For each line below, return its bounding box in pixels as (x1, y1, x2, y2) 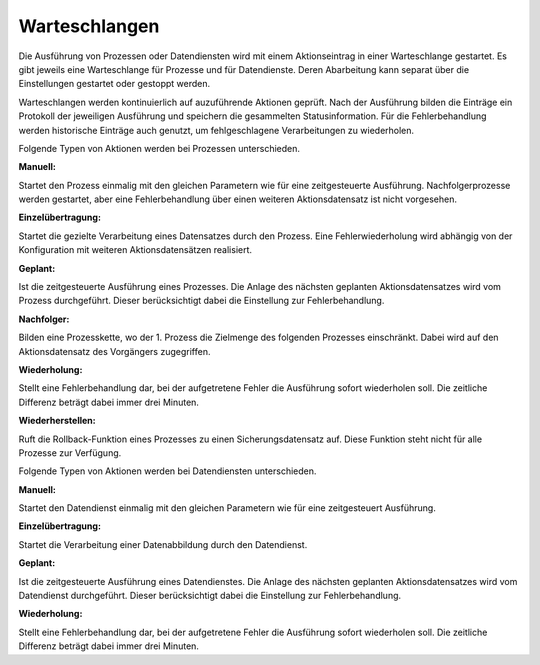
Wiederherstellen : (18, 415, 97, 427)
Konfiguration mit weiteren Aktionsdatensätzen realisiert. (18, 244, 253, 256)
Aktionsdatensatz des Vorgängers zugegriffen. (18, 345, 211, 357)
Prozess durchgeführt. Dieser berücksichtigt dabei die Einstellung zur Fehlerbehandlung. (18, 295, 385, 307)
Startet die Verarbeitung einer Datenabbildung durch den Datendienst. (18, 538, 308, 550)
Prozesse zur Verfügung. (18, 446, 122, 459)
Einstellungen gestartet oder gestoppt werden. (18, 78, 211, 90)
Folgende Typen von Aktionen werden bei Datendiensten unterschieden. (18, 465, 317, 477)
